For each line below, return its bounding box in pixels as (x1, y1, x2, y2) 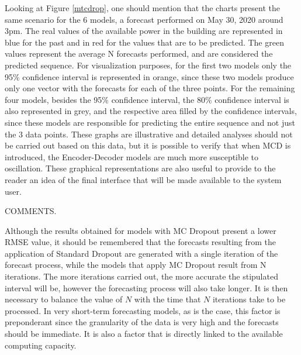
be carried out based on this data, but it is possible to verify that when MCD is (5, 139, 291, 151)
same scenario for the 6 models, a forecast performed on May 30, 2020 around (5, 13, 283, 25)
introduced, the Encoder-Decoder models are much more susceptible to (5, 150, 259, 163)
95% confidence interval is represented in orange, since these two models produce (5, 70, 294, 82)
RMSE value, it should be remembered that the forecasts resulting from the (5, 236, 276, 248)
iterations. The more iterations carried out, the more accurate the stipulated (5, 270, 278, 282)
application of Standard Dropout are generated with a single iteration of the (5, 247, 278, 259)
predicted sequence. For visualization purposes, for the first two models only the (5, 58, 292, 71)
